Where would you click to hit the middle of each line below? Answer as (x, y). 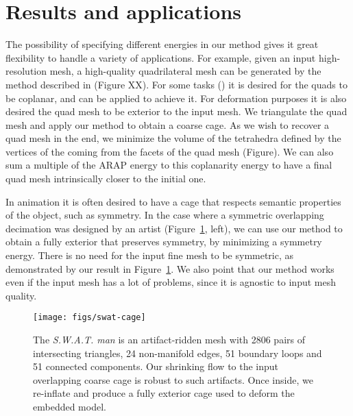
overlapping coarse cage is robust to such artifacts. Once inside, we (173, 379)
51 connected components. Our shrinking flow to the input (156, 366)
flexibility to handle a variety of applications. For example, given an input (161, 57)
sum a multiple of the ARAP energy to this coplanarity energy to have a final (169, 165)
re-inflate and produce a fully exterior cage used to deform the (164, 393)
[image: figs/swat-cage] (89, 318)
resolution (26, 71)
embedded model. (70, 407)
